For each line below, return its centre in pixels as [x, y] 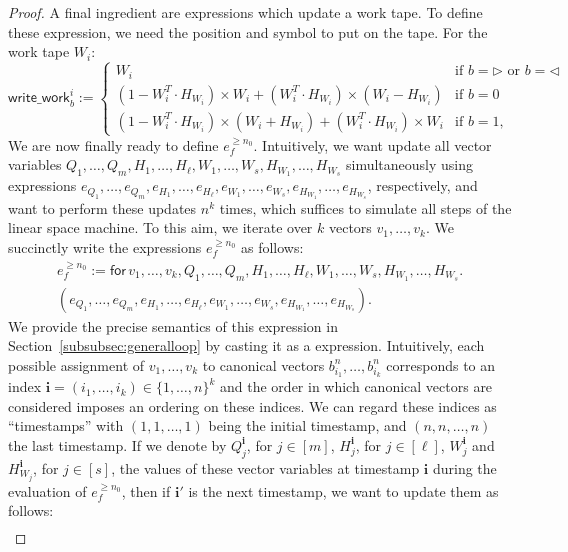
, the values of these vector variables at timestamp [265, 467]
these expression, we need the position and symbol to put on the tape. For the [248, 31]
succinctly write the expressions [105, 247]
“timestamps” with [66, 425]
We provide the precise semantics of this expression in [173, 325]
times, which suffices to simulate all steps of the [365, 207]
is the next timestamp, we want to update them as [343, 490]
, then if [146, 490]
